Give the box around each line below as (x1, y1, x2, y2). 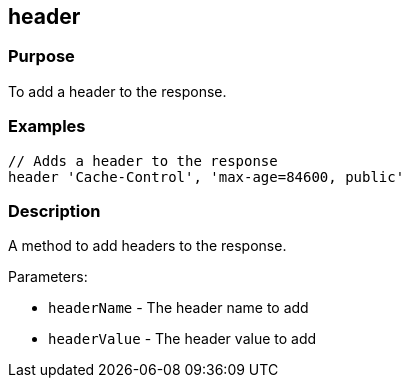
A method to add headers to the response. (8, 237, 287, 255)
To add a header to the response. (8, 82, 227, 100)
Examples (8, 116, 86, 137)
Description (8, 200, 101, 221)
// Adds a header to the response (8, 152, 278, 169)
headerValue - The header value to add (48, 330, 317, 348)
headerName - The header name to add (48, 299, 309, 317)
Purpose (8, 46, 75, 67)
